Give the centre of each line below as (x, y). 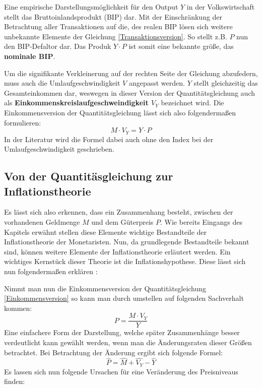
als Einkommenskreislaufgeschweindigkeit (76, 103)
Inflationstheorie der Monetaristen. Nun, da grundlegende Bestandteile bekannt (127, 242)
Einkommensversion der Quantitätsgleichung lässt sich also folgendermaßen (120, 112)
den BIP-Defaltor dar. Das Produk (58, 46)
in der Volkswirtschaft (221, 7)
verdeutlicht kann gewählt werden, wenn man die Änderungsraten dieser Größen (128, 342)
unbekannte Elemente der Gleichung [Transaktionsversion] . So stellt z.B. (116, 36)
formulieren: (23, 122)
